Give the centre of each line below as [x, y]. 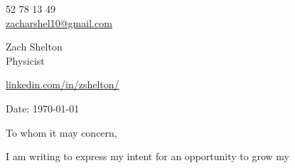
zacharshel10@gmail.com [59, 22]
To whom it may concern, [61, 132]
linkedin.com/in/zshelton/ [63, 84]
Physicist [25, 60]
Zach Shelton [34, 47]
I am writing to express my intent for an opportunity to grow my [147, 156]
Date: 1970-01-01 [43, 108]
